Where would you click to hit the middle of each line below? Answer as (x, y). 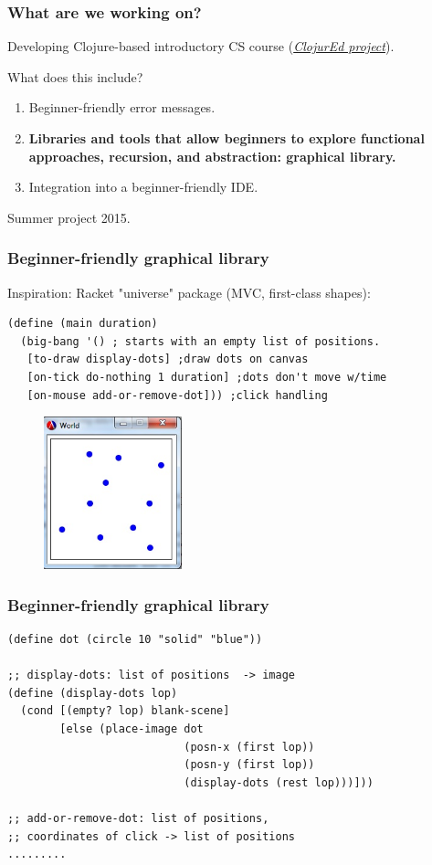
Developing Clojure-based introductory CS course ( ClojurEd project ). (201, 46)
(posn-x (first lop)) (249, 747)
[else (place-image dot (132, 729)
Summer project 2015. (69, 217)
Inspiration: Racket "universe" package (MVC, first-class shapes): (189, 292)
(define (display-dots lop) (93, 693)
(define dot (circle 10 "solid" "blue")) (135, 640)
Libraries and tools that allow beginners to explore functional (227, 138)
